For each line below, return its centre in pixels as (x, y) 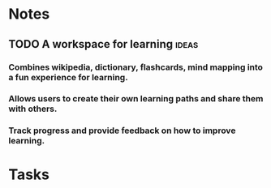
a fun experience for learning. (68, 77)
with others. (33, 109)
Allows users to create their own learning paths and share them (136, 99)
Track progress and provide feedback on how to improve (122, 130)
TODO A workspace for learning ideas (103, 44)
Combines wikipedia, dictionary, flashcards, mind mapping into (136, 67)
